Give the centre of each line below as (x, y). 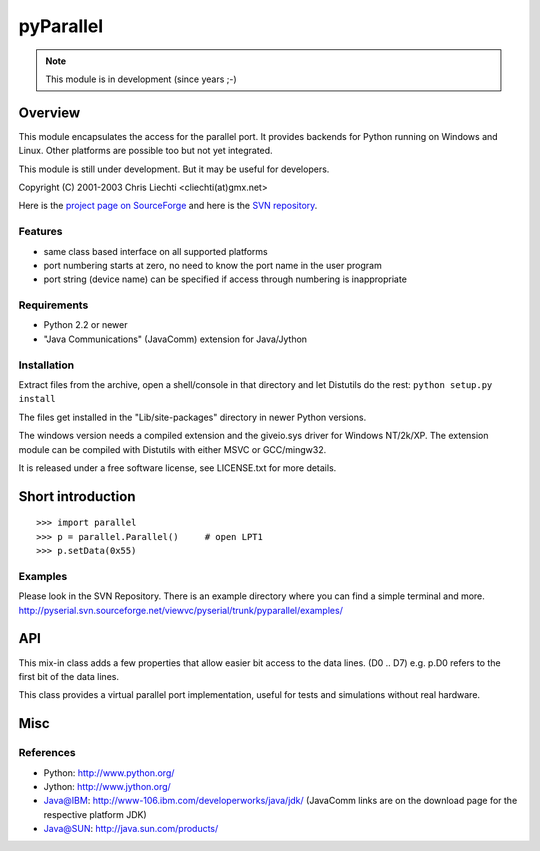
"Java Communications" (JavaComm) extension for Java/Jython (175, 339)
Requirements (53, 305)
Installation (46, 365)
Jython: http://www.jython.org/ (107, 786)
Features (40, 232)
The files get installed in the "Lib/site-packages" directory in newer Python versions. (192, 417)
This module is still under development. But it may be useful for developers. (174, 169)
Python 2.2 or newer (85, 325)
